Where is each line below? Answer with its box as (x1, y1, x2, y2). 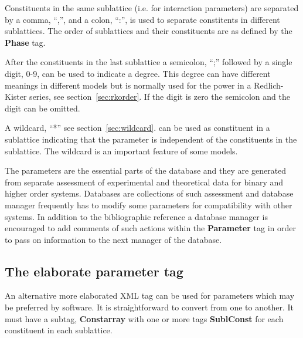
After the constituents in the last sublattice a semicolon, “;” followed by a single (5, 56, 292, 68)
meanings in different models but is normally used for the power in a (5, 79, 251, 91)
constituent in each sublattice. (5, 324, 113, 336)
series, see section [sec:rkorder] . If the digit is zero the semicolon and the (29, 90, 290, 103)
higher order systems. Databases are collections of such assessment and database (5, 187, 294, 200)
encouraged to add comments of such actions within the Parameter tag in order (5, 222, 296, 234)
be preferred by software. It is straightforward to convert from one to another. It (5, 301, 294, 313)
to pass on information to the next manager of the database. (5, 233, 222, 245)
